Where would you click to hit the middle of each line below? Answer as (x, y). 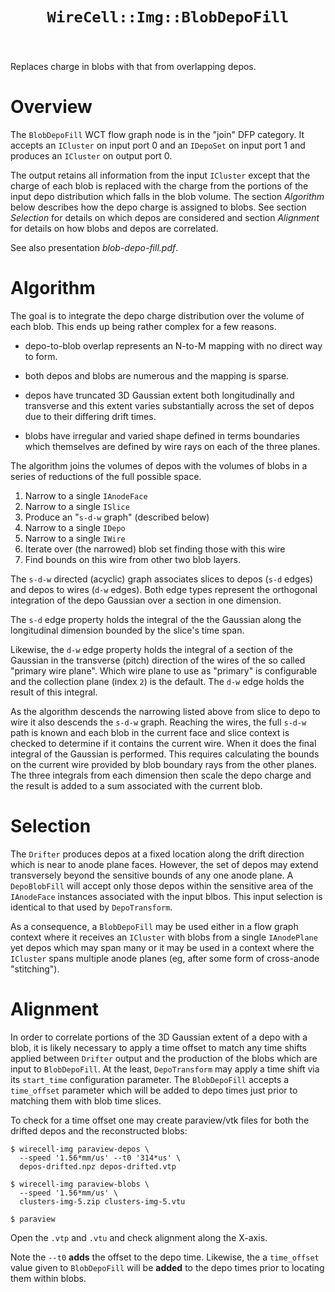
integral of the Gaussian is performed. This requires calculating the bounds (165, 754)
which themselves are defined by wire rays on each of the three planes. (172, 447)
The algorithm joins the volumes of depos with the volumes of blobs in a (159, 466)
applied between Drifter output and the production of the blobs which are (164, 1058)
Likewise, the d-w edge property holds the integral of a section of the (151, 650)
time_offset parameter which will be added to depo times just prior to (154, 1090)
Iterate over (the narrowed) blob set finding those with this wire (155, 549)
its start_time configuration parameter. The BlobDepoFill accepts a (150, 1079)
